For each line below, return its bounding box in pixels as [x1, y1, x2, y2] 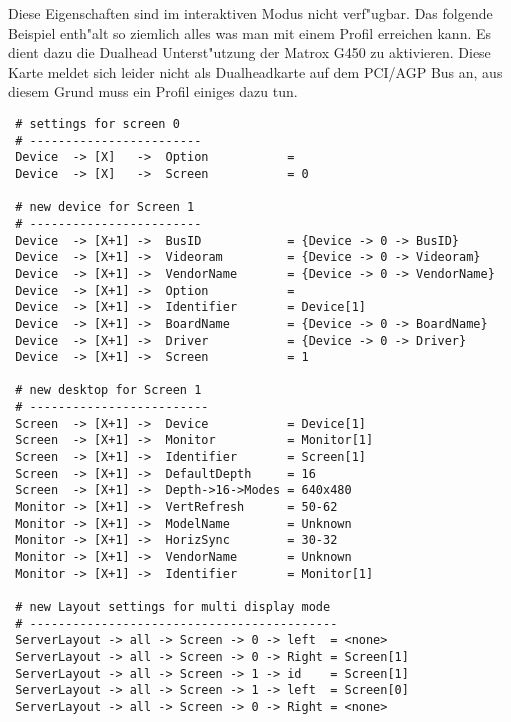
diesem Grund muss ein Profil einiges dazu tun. [8, 81, 298, 102]
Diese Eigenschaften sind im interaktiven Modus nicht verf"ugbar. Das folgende [8, 3, 493, 23]
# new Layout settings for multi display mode [15, 600, 331, 614]
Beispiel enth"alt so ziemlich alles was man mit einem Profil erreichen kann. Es [8, 22, 492, 43]
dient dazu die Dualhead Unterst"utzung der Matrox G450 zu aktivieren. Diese [8, 42, 491, 63]
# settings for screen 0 [15, 116, 180, 131]
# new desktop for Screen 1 [15, 383, 202, 398]
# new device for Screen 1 [15, 200, 195, 215]
